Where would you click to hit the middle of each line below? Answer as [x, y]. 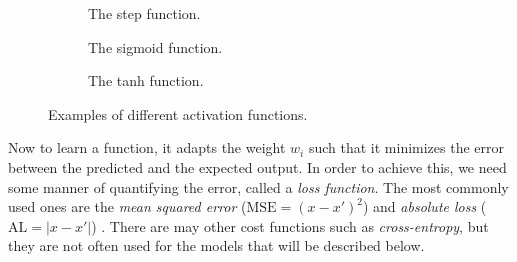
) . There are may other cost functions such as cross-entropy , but [290, 225]
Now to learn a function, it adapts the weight [147, 147]
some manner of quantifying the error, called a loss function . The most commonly [258, 186]
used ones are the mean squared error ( [127, 206]
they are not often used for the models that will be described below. [216, 245]
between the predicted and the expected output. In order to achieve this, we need [257, 166]
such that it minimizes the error [406, 147]
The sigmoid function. [155, 46]
